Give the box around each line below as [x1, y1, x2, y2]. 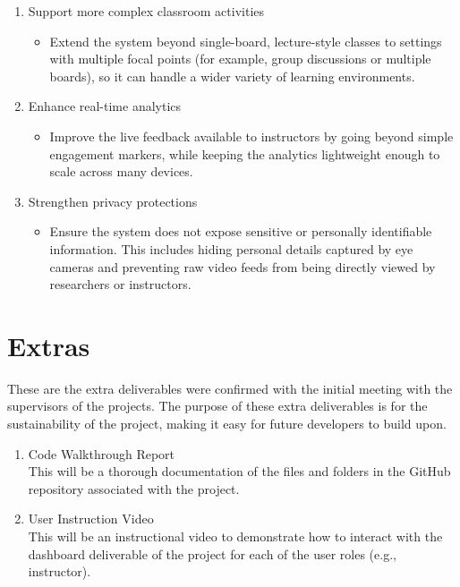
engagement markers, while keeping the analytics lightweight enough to [49, 144, 440, 163]
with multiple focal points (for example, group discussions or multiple [49, 49, 431, 68]
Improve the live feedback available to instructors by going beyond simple [49, 126, 454, 145]
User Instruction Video [28, 509, 154, 528]
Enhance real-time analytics [28, 97, 182, 115]
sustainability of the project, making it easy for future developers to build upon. [7, 414, 447, 433]
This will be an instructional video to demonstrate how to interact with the [28, 527, 443, 545]
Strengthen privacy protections [28, 191, 198, 210]
